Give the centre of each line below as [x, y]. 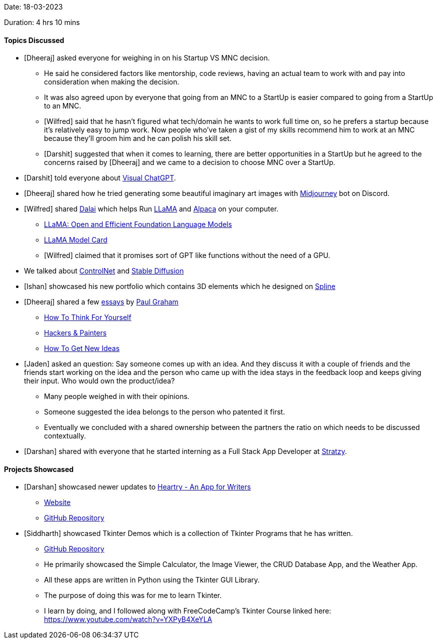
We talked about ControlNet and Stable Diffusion [104, 271]
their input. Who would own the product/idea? [99, 381]
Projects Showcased [39, 469]
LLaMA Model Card [76, 240]
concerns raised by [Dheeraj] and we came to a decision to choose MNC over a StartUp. [190, 162]
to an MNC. [63, 106]
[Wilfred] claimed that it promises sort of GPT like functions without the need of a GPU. [187, 255]
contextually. [65, 436]
